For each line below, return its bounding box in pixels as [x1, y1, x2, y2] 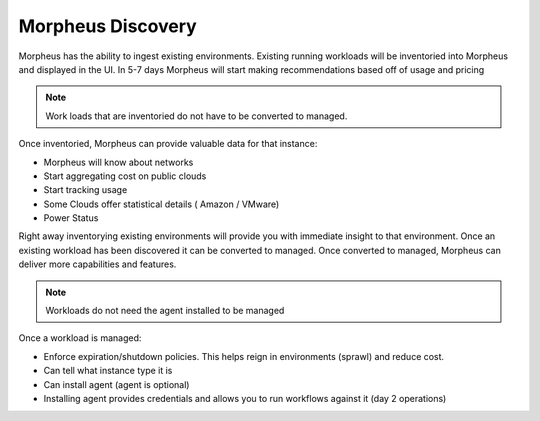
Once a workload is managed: [18, 332, 142, 344]
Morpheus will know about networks [43, 156, 194, 168]
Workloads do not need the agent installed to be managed [45, 305, 285, 317]
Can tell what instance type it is [43, 365, 173, 377]
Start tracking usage [43, 184, 128, 196]
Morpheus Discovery [18, 15, 197, 37]
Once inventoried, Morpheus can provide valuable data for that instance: [18, 138, 318, 150]
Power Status [43, 212, 99, 224]
